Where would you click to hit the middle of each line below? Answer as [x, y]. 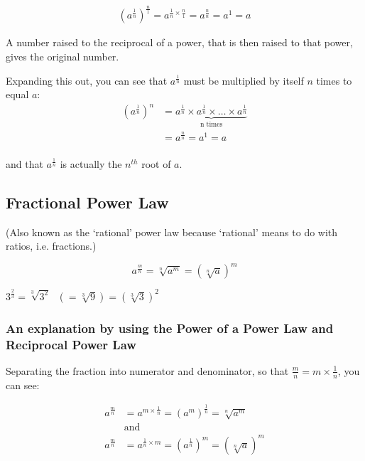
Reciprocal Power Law [71, 344]
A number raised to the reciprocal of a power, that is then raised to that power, [179, 42]
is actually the [91, 163]
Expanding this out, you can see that [87, 80]
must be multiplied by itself [244, 80]
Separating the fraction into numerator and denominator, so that [147, 370]
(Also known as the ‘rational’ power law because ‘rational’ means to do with [172, 232]
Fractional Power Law [87, 202]
